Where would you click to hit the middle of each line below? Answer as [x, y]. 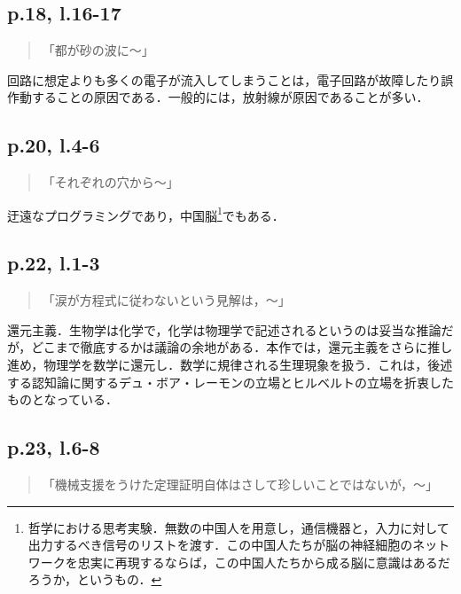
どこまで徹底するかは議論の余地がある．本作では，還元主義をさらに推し [242, 347]
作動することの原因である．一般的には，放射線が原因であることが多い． [218, 97]
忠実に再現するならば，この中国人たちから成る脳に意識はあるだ [264, 562]
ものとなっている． [63, 399]
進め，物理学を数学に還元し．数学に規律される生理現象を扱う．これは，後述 [230, 365]
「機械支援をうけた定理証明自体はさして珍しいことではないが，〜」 [240, 484]
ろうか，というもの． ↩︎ [95, 579]
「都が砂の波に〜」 [98, 50]
